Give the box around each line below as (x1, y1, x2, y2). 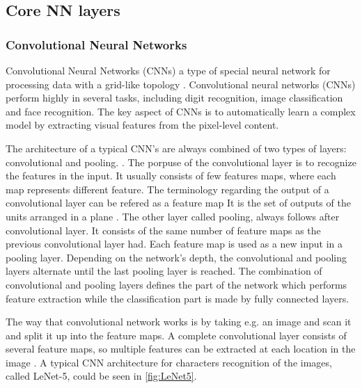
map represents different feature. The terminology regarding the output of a (6, 181, 329, 196)
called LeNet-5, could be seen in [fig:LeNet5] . (6, 369, 197, 383)
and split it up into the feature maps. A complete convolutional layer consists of (6, 328, 347, 342)
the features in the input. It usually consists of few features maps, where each (6, 168, 336, 183)
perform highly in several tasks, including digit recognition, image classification (6, 90, 343, 105)
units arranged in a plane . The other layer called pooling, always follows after (6, 209, 340, 223)
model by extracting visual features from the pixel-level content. (6, 118, 279, 132)
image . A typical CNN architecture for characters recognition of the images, (6, 355, 332, 369)
